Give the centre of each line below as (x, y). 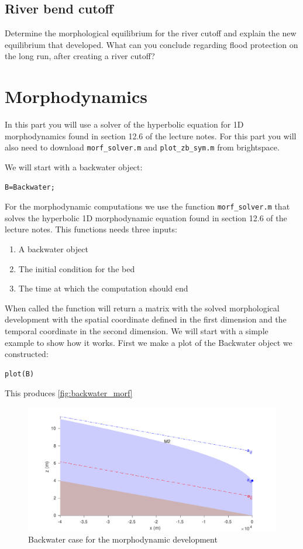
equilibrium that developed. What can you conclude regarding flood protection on (151, 44)
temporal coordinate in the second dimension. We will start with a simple (137, 330)
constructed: (27, 354)
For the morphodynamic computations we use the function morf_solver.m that (147, 206)
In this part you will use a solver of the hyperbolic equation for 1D (124, 124)
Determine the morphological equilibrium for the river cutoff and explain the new (151, 33)
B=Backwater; (30, 187)
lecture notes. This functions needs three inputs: (91, 229)
